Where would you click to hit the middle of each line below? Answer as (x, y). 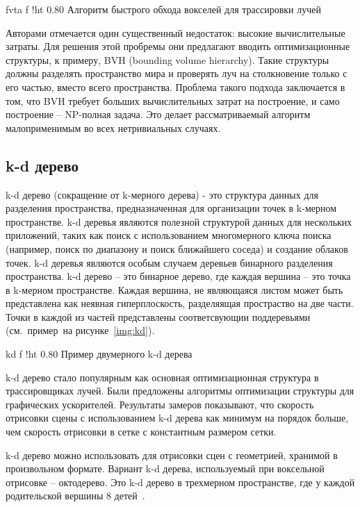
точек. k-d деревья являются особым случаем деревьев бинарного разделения (169, 262)
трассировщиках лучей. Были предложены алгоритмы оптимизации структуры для (180, 391)
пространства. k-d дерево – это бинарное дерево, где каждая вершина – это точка (178, 276)
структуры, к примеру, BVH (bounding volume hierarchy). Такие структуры (167, 59)
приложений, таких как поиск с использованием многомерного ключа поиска (169, 235)
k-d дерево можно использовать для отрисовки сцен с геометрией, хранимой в (172, 455)
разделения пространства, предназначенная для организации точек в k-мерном (171, 208)
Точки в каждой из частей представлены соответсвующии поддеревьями (158, 316)
